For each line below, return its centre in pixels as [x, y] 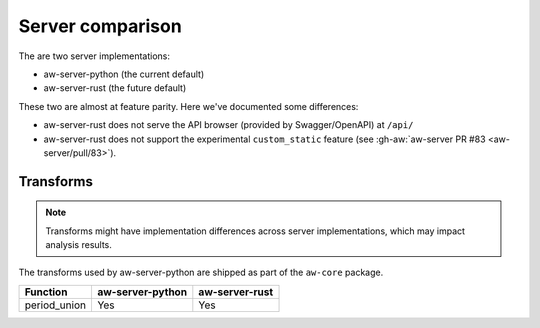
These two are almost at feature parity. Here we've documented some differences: [188, 106]
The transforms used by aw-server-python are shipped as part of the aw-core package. [201, 272]
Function [46, 292]
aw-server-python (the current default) [124, 74]
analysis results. [78, 245]
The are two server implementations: [94, 56]
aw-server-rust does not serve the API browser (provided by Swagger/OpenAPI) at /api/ [228, 125]
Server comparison [100, 26]
